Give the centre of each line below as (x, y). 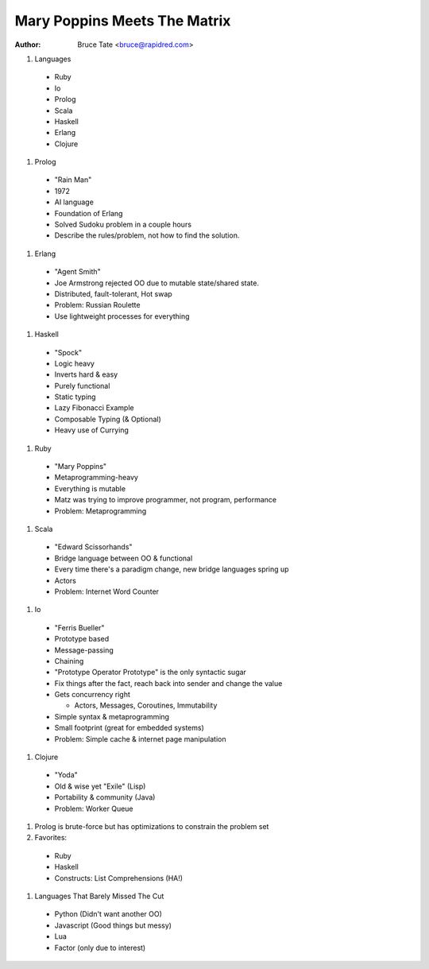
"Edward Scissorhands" (93, 547)
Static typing (75, 397)
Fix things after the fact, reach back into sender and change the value (168, 683)
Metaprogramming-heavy (97, 478)
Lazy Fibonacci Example (94, 408)
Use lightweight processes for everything (122, 316)
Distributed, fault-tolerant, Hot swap (113, 293)
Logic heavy (75, 363)
